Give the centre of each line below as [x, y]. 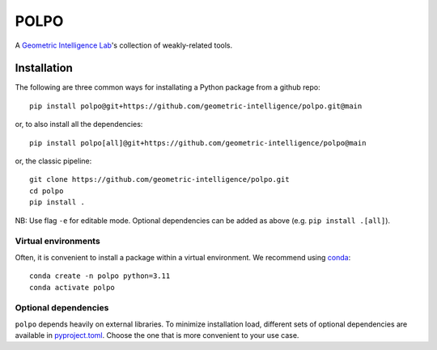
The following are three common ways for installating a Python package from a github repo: [168, 87]
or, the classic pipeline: [53, 161]
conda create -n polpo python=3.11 [100, 276]
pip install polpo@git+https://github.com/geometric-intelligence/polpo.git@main [196, 106]
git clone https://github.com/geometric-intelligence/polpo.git [160, 179]
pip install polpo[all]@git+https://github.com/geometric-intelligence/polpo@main [198, 143]
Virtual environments [57, 241]
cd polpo [47, 191]
